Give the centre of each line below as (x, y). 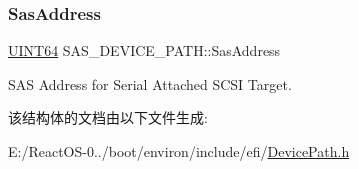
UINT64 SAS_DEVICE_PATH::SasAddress (144, 50)
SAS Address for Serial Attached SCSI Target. (150, 83)
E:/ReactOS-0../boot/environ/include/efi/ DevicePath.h (179, 151)
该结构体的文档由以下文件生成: (108, 117)
